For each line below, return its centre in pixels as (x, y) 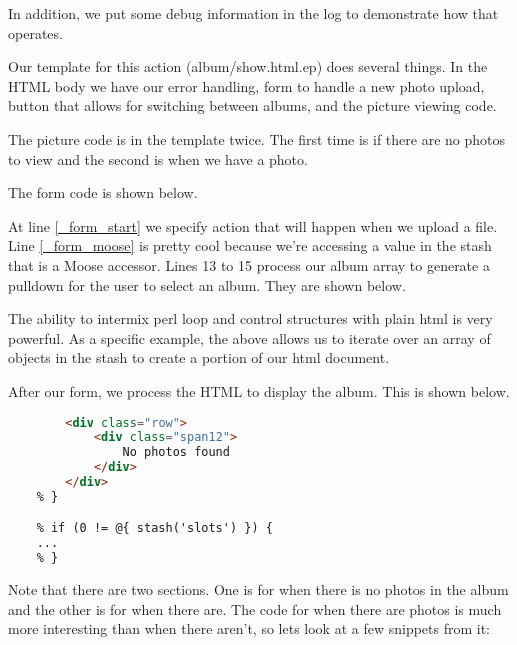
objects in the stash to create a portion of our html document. (199, 357)
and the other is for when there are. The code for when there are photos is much (255, 608)
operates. (35, 32)
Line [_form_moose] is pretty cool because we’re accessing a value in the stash (250, 245)
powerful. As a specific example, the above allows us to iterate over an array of (249, 337)
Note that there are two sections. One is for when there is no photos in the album (258, 589)
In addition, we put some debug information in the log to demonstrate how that (253, 13)
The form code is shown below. (103, 192)
